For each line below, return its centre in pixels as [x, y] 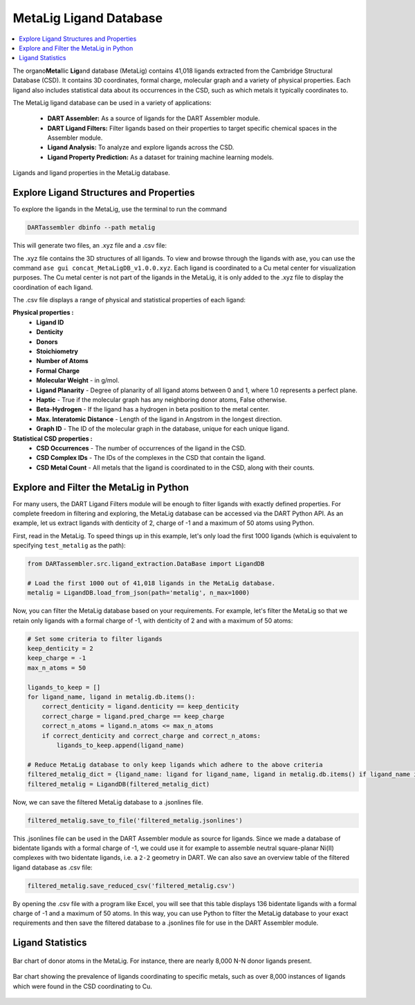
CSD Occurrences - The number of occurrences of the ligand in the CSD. [141, 448]
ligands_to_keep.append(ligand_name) [120, 745]
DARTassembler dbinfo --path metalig [91, 228]
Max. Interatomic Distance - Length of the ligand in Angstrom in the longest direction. [159, 419]
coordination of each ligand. [53, 287]
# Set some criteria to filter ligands [95, 639]
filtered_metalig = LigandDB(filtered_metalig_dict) [119, 784]
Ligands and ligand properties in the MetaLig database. [92, 173]
